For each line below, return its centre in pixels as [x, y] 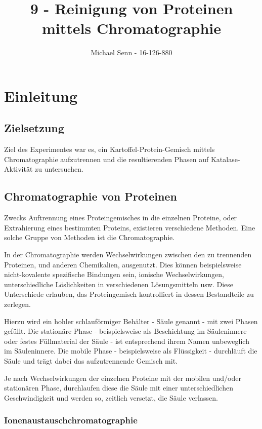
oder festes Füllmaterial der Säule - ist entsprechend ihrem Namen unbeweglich [127, 341]
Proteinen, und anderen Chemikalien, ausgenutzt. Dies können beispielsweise [123, 264]
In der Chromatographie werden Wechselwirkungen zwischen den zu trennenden [128, 255]
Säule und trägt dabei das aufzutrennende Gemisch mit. [91, 361]
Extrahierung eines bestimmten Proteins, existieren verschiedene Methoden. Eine [130, 227]
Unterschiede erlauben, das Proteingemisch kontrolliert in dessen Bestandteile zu [129, 294]
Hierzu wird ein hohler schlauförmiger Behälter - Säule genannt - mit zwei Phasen [131, 321]
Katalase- [225, 159]
